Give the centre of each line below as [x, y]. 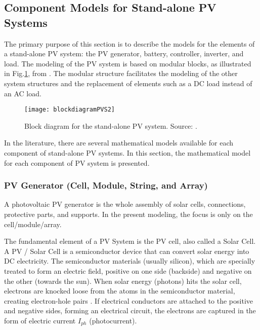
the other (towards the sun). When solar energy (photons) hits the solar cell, [123, 281]
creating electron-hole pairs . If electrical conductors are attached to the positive [128, 300]
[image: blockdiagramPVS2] [70, 110]
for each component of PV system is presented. [77, 162]
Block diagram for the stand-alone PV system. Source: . [111, 125]
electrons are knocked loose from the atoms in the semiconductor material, [120, 291]
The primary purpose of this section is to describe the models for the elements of [129, 43]
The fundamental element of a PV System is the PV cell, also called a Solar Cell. [130, 241]
